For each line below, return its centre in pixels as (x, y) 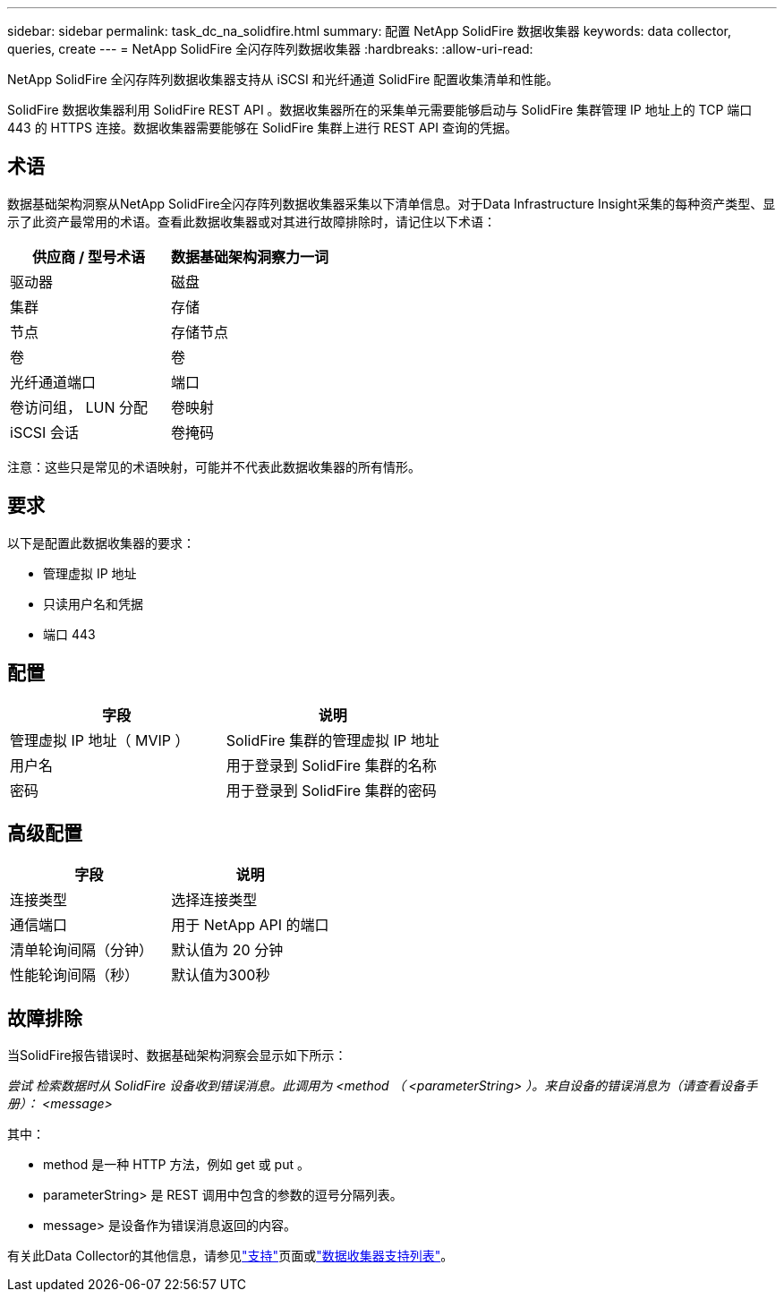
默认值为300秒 (221, 975)
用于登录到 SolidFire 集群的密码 (331, 790)
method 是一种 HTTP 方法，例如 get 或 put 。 (176, 1165)
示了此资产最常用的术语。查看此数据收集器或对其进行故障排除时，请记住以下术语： (251, 221)
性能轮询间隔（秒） (75, 975)
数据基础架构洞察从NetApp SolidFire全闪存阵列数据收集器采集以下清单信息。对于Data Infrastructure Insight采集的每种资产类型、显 (392, 203)
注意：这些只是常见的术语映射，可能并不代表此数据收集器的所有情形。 (214, 466)
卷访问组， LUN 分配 (79, 407)
